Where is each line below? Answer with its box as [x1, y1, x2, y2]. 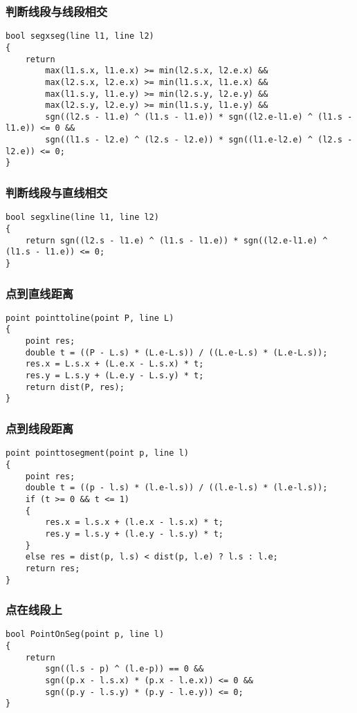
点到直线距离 [6, 284, 74, 302]
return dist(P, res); [25, 382, 125, 392]
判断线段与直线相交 [6, 184, 108, 201]
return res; [25, 563, 80, 573]
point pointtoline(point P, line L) [6, 313, 174, 323]
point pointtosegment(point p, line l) [6, 448, 189, 459]
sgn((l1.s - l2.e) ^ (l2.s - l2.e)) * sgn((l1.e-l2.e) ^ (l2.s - [45, 135, 353, 145]
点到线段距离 [6, 419, 74, 436]
